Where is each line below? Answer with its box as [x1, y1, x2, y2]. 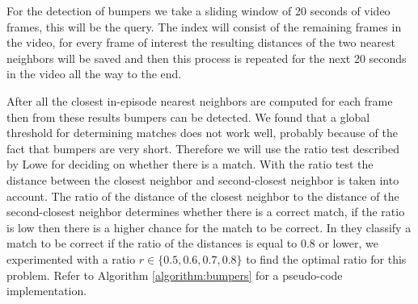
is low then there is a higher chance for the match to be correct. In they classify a [6, 219, 412, 235]
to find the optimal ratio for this [246, 250, 407, 267]
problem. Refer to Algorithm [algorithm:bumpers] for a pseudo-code [6, 266, 343, 283]
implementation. [6, 282, 87, 299]
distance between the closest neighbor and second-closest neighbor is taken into [6, 171, 399, 188]
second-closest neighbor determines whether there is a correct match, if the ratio [6, 203, 405, 220]
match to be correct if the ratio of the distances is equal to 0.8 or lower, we [6, 235, 379, 252]
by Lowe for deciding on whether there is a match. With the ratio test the [6, 156, 374, 173]
